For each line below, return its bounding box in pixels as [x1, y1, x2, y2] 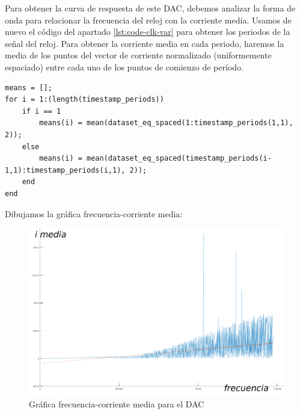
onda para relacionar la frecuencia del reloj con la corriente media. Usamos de [5, 13, 292, 26]
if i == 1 [22, 107, 61, 116]
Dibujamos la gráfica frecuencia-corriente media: [5, 207, 183, 220]
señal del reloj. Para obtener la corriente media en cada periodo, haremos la [5, 37, 284, 49]
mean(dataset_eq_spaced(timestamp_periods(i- [87, 154, 272, 163]
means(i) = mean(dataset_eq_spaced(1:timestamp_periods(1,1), [39, 119, 293, 128]
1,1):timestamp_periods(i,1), [5, 165, 126, 175]
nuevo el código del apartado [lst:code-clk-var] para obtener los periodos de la [5, 25, 290, 38]
